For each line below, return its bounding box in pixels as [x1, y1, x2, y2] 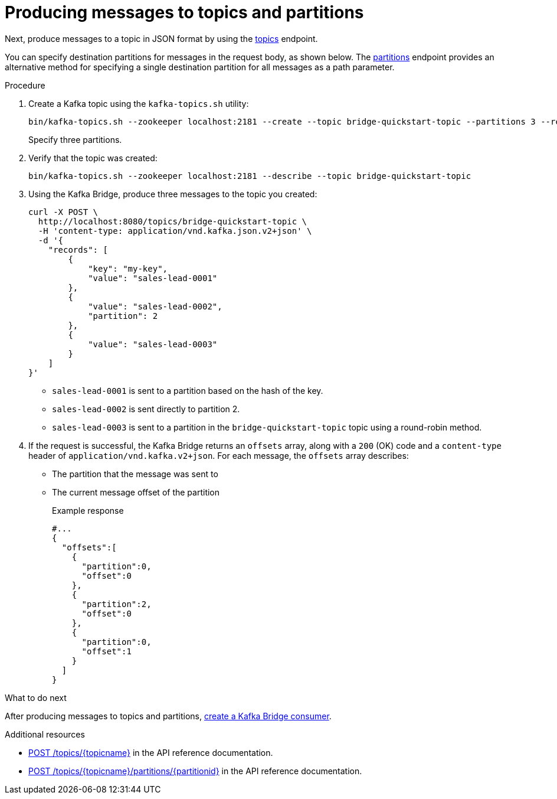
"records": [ [48, 244, 108, 255]
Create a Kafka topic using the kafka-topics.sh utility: [28, 98, 249, 109]
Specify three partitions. [28, 134, 122, 145]
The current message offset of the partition [52, 487, 220, 497]
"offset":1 [81, 646, 132, 656]
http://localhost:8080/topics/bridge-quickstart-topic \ [38, 216, 307, 226]
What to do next [5, 692, 67, 703]
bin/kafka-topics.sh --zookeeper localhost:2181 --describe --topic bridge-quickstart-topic [28, 171, 471, 181]
